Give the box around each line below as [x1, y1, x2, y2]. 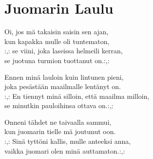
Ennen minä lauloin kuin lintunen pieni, [4, 71, 124, 82]
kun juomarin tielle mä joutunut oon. [4, 126, 116, 136]
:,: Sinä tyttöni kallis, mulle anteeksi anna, [4, 136, 131, 146]
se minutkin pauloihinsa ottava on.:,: [4, 100, 114, 111]
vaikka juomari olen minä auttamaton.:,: [4, 145, 125, 156]
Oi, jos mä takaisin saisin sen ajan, [4, 26, 109, 37]
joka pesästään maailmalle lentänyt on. [4, 81, 121, 91]
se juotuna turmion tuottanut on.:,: [4, 55, 110, 65]
